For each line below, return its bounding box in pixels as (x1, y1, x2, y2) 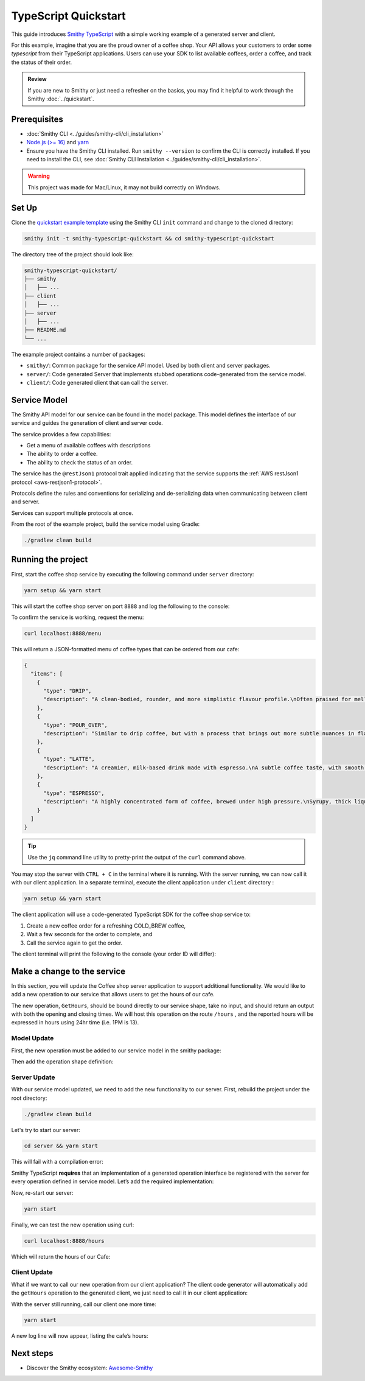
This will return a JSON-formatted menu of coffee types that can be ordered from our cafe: (11, 645, 240, 652)
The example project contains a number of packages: (11, 351, 145, 358)
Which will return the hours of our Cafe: (11, 1253, 111, 1260)
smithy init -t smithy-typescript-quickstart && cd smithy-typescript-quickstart (24, 235, 275, 242)
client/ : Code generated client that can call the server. (26, 379, 169, 386)
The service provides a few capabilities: (11, 430, 111, 438)
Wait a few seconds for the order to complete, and (26, 931, 153, 938)
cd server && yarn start (24, 1142, 99, 1150)
